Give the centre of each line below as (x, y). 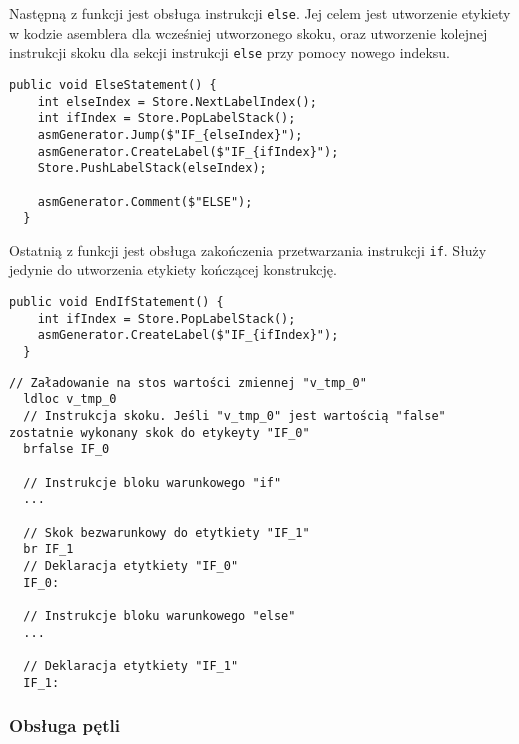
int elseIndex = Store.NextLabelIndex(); (177, 101)
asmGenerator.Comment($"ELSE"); (145, 201)
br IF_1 (48, 549)
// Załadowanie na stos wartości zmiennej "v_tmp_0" (188, 382)
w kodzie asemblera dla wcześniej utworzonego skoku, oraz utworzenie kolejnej (248, 32)
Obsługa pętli (64, 725)
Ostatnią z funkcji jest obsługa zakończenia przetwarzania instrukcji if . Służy (248, 249)
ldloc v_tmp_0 (70, 399)
